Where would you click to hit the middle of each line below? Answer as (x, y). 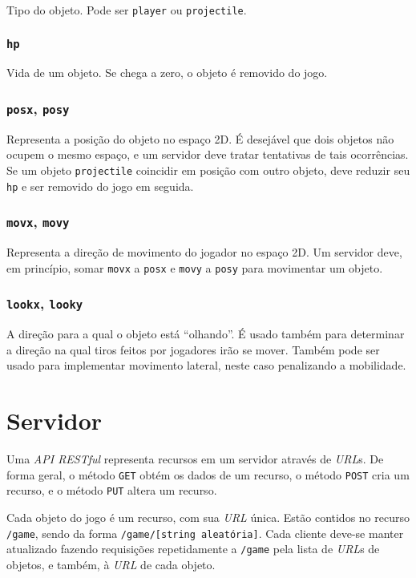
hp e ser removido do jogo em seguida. (100, 186)
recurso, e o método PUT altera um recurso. (112, 490)
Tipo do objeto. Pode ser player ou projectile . (127, 10)
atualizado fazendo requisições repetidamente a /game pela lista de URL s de (193, 549)
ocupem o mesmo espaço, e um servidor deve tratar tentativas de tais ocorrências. (208, 154)
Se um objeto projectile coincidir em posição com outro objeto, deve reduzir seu (208, 170)
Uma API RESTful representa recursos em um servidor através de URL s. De (195, 459)
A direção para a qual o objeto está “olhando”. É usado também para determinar (206, 334)
